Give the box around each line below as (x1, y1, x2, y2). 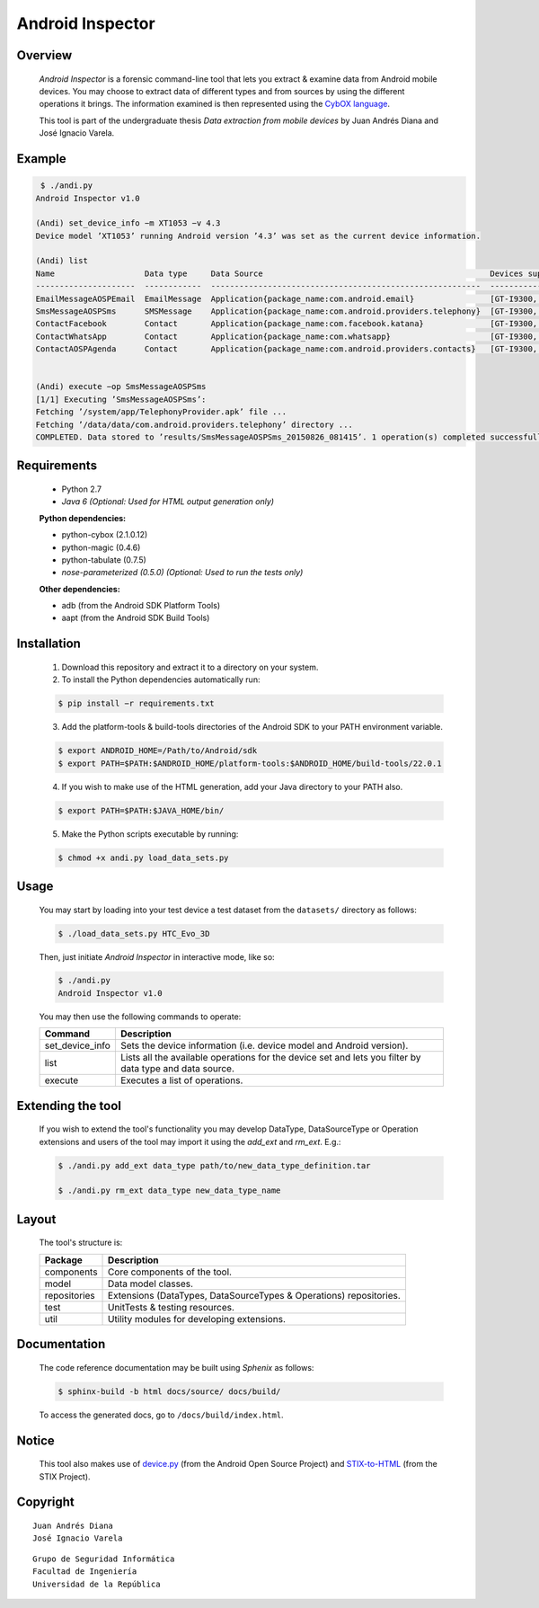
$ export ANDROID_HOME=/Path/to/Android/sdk (57, 746, 258, 756)
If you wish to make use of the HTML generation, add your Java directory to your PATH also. (61, 781, 403, 792)
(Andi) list (35, 256, 89, 266)
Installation (16, 636, 81, 652)
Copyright (16, 1495, 75, 1510)
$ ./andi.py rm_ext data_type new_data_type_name (57, 1186, 281, 1195)
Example (16, 151, 66, 166)
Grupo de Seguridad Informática (32, 1553, 175, 1564)
